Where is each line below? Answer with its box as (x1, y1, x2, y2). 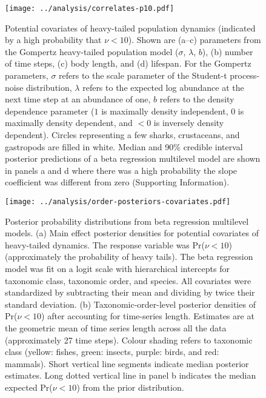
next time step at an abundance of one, (5, 93, 151, 105)
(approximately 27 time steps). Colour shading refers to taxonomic (5, 333, 253, 346)
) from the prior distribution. (76, 380, 184, 393)
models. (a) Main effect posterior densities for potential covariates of (5, 227, 259, 239)
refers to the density (159, 93, 234, 105)
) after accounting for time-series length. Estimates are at (41, 310, 254, 322)
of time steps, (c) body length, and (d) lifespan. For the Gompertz (5, 57, 251, 70)
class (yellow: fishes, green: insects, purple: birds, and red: (5, 345, 219, 358)
